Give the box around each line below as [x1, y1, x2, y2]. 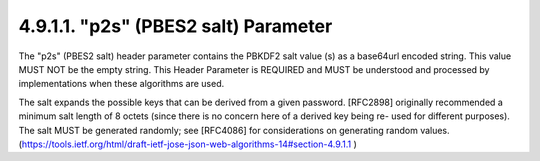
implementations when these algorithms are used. [18, 78, 225, 90]
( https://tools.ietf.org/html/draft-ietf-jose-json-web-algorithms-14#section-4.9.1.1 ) [18, 138, 357, 150]
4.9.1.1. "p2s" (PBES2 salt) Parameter [18, 15, 333, 37]
